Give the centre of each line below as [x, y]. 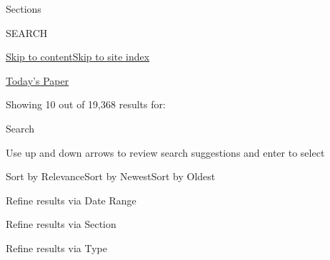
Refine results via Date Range [71, 200]
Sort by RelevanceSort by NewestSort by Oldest [111, 176]
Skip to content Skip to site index [78, 57]
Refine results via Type [56, 248]
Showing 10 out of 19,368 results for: [86, 104]
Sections [24, 9]
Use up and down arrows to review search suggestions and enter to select [165, 152]
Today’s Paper [37, 80]
